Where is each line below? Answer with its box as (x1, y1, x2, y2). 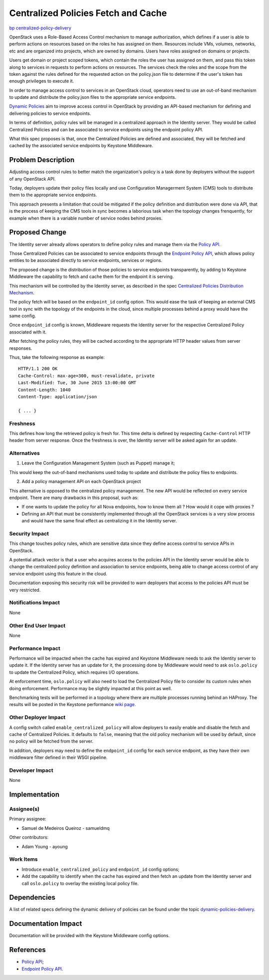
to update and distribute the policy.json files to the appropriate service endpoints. (9, 94, 176, 100)
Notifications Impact (9, 599, 60, 606)
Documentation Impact (9, 920, 82, 928)
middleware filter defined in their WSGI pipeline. (9, 754, 108, 760)
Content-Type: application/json (18, 394, 97, 399)
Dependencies (9, 893, 56, 902)
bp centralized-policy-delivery (9, 25, 72, 31)
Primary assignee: (9, 816, 47, 822)
